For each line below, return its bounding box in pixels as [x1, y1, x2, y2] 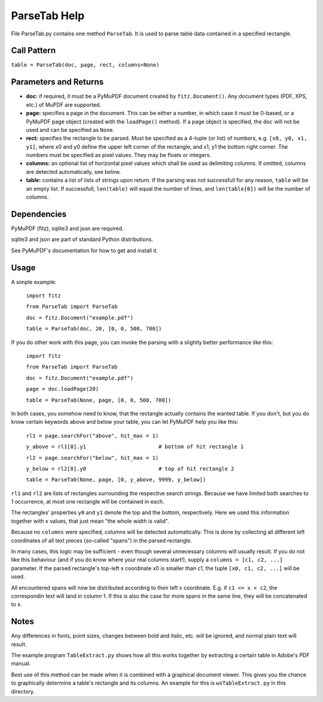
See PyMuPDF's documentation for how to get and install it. [11, 246, 159, 254]
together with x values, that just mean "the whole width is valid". [11, 517, 169, 525]
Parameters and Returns [11, 77, 104, 87]
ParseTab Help [11, 9, 85, 22]
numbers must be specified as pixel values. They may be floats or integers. [26, 152, 212, 159]
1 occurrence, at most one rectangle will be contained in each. [11, 498, 164, 505]
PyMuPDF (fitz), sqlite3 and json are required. [11, 225, 124, 232]
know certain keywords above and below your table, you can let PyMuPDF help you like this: [11, 418, 239, 426]
